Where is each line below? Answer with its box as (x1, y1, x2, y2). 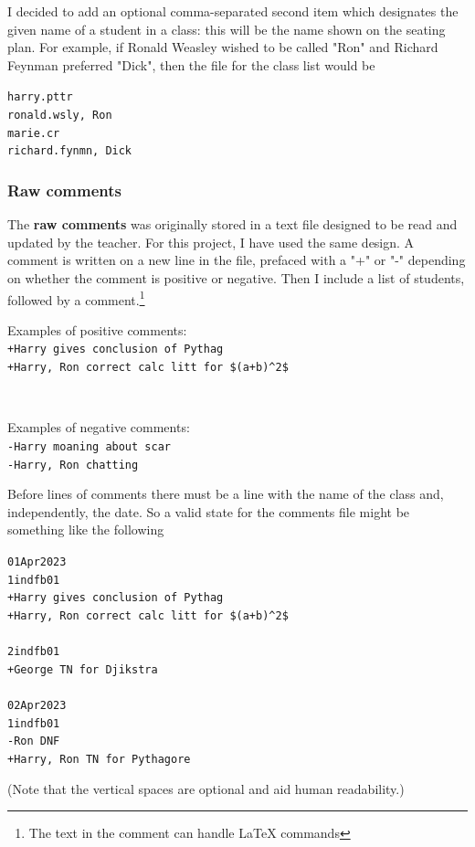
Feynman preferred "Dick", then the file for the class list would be (7, 55, 375, 74)
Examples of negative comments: (7, 418, 190, 437)
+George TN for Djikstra (7, 662, 158, 676)
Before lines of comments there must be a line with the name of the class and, (7, 484, 444, 503)
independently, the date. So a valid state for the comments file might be (7, 502, 410, 521)
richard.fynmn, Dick (7, 144, 132, 158)
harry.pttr (7, 90, 73, 104)
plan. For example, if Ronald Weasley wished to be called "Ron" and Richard (7, 37, 438, 57)
